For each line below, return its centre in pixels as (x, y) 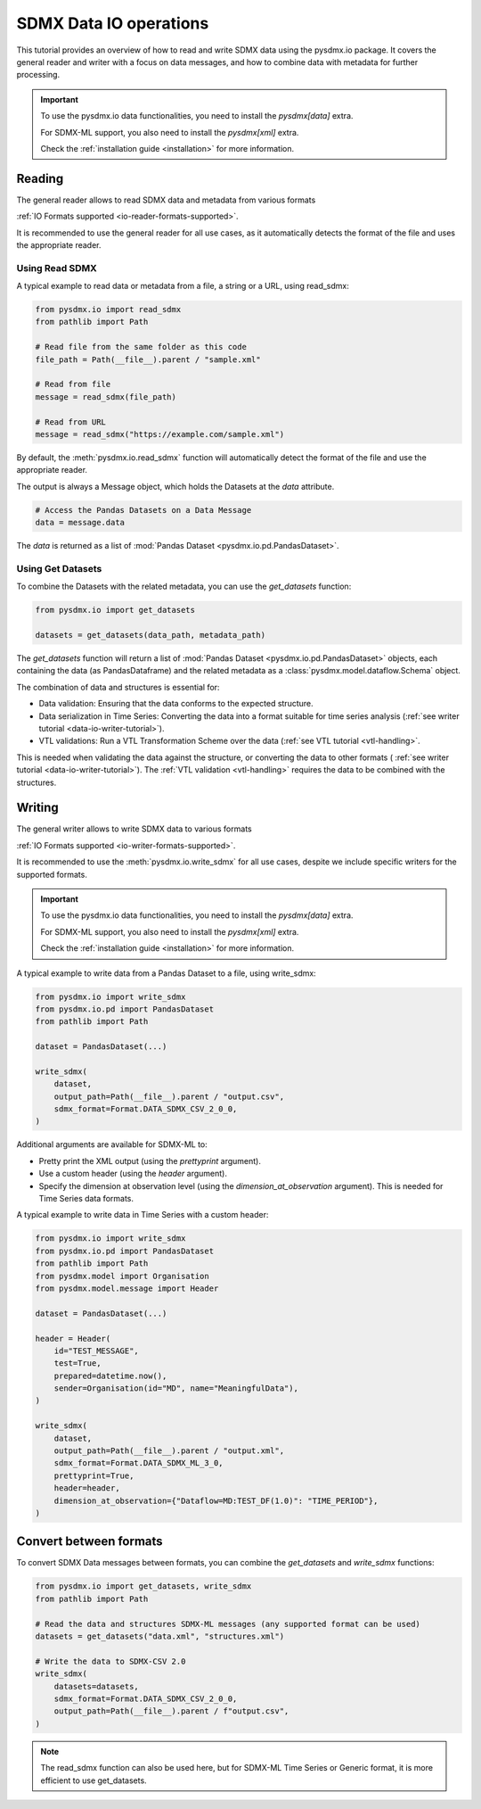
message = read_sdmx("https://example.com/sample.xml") (160, 434)
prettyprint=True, (94, 1475)
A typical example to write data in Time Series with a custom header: (143, 1215)
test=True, (77, 1363)
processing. (38, 75)
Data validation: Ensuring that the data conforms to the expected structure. (176, 704)
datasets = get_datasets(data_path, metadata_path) (151, 635)
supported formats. (52, 874)
